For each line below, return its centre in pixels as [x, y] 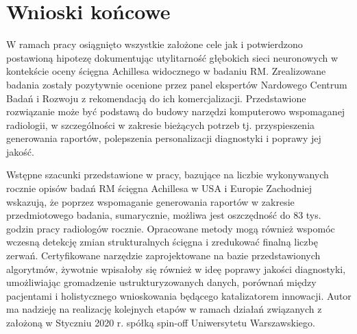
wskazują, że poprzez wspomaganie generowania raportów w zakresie [150, 201]
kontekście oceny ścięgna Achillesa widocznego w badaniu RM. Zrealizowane [166, 71]
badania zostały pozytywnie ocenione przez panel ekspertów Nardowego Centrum [177, 84]
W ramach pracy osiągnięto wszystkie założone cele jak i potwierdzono [155, 44]
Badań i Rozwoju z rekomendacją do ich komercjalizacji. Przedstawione [156, 98]
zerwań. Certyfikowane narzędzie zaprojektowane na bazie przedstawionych [163, 255]
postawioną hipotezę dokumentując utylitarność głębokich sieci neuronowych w [172, 57]
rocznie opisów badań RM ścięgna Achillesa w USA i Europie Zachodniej [159, 188]
